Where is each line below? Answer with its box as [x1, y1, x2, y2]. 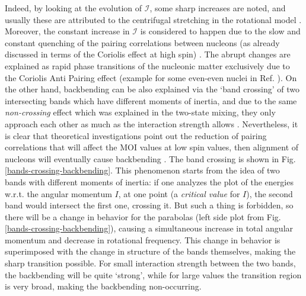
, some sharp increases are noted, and [149, 2, 286, 14]
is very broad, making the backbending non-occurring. [5, 280, 202, 292]
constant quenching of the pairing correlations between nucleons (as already [5, 36, 280, 49]
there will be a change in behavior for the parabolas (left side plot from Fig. [5, 210, 281, 223]
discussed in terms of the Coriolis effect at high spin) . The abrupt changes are [5, 48, 291, 60]
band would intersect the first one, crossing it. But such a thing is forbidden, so [5, 199, 294, 211]
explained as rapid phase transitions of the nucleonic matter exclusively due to [5, 59, 290, 72]
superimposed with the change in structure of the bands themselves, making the [5, 245, 296, 258]
